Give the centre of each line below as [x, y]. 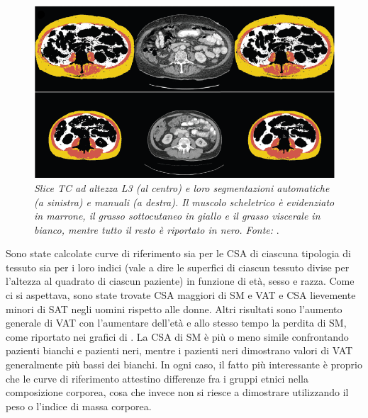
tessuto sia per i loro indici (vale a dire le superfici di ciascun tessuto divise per [178, 267]
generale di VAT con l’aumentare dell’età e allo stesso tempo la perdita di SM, [176, 323]
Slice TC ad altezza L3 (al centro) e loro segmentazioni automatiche [182, 187]
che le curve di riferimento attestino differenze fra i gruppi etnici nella [157, 378]
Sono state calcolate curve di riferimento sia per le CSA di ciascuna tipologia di [178, 253]
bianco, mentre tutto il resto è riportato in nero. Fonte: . [157, 229]
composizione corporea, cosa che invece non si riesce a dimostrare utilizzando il [177, 392]
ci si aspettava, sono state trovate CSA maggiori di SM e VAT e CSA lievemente [181, 295]
